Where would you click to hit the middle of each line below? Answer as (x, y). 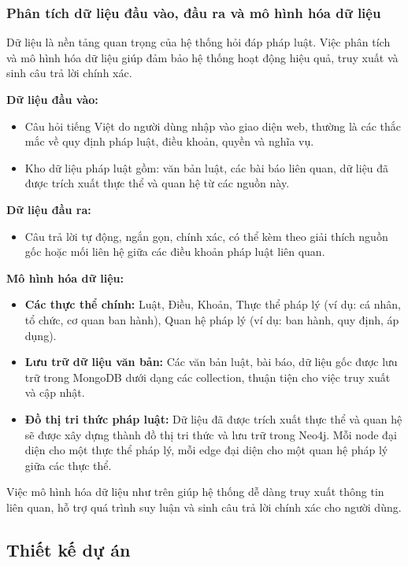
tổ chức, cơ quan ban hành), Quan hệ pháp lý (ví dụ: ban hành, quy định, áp (212, 319)
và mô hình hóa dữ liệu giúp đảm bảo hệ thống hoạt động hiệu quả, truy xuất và (202, 57)
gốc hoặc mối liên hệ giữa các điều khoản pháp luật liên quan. (175, 252)
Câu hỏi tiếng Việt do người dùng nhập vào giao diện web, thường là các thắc (213, 126)
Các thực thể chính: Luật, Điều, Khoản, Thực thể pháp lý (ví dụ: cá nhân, (213, 304)
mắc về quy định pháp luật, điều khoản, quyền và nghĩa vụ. (169, 141)
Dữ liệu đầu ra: (49, 209)
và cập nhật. (55, 392)
